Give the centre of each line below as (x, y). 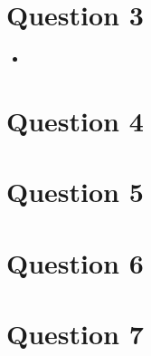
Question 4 (75, 120)
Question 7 (75, 334)
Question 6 (75, 262)
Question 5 (75, 192)
